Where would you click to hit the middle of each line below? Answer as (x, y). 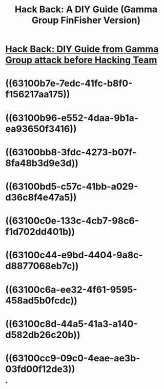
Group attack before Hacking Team (81, 60)
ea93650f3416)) (41, 129)
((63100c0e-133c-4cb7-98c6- (72, 221)
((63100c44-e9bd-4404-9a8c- (74, 255)
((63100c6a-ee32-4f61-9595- (71, 289)
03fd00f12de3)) (40, 369)
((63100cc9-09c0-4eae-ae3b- (73, 358)
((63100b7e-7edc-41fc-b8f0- (69, 84)
